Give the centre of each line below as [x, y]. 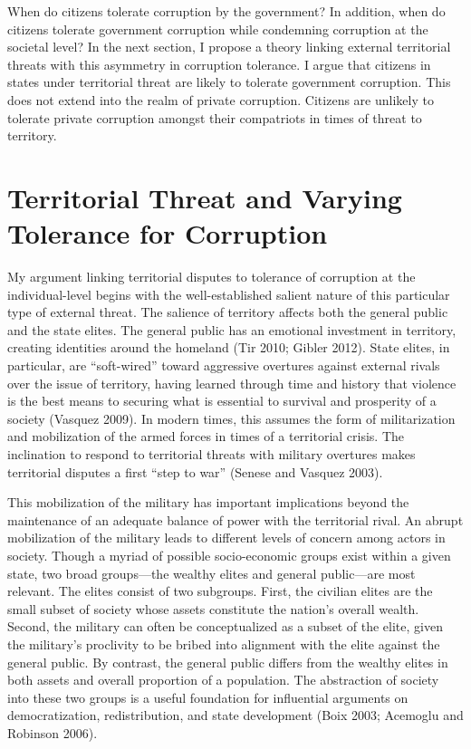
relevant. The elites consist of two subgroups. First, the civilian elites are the [220, 591]
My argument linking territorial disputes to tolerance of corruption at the [211, 277]
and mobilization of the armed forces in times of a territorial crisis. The [206, 436]
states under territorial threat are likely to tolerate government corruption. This [229, 82]
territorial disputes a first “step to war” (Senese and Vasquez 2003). [195, 471]
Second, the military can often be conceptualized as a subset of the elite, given [225, 626]
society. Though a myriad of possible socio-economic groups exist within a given [229, 555]
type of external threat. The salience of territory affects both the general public [228, 312]
